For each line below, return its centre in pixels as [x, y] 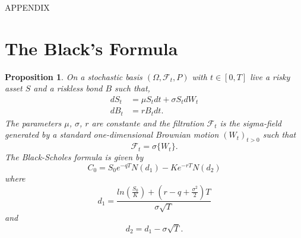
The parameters [33, 123]
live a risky [270, 76]
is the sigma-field [251, 123]
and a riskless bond [68, 88]
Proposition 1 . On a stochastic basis [74, 76]
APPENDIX [27, 7]
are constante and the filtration [148, 123]
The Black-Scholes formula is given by [74, 157]
